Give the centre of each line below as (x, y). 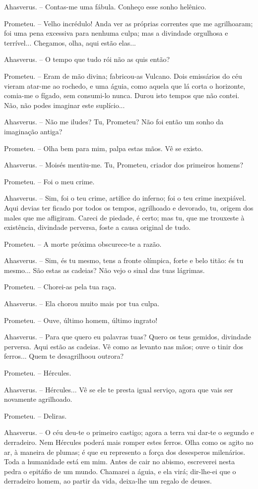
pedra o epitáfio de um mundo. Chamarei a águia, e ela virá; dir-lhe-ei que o (120, 471)
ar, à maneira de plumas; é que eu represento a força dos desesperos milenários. (125, 452)
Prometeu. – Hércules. (38, 373)
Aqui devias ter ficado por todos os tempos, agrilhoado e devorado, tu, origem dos (129, 207)
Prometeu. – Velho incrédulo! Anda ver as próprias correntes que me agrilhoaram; (129, 23)
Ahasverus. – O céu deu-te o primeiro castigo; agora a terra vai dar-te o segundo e (129, 432)
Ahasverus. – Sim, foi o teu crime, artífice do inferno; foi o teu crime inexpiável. (125, 198)
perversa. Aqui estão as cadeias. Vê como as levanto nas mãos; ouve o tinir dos (124, 346)
